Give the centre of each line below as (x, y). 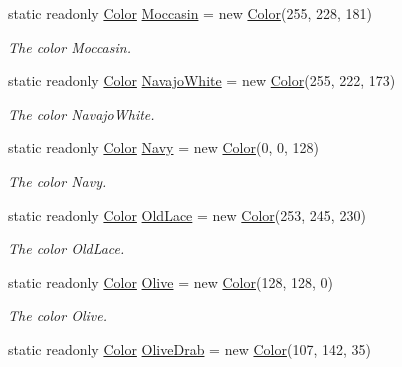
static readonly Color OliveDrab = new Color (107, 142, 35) (189, 348)
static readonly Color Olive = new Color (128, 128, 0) (170, 281)
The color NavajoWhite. (81, 113)
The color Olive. (57, 315)
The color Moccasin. (69, 46)
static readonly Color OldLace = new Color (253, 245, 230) (187, 214)
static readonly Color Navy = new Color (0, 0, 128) (163, 147)
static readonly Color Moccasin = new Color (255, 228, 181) (190, 13)
